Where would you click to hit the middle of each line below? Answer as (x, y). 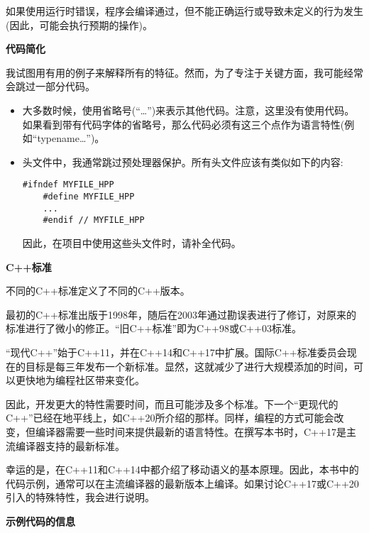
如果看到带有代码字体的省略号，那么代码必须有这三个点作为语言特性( (183, 124)
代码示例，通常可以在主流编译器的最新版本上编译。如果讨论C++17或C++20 (182, 483)
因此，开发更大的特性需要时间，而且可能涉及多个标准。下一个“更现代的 (172, 403)
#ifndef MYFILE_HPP (68, 185)
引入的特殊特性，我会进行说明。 (80, 497)
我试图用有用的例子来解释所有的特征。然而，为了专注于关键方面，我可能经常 (184, 72)
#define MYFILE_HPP (89, 197)
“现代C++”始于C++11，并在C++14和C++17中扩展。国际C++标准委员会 (176, 352)
